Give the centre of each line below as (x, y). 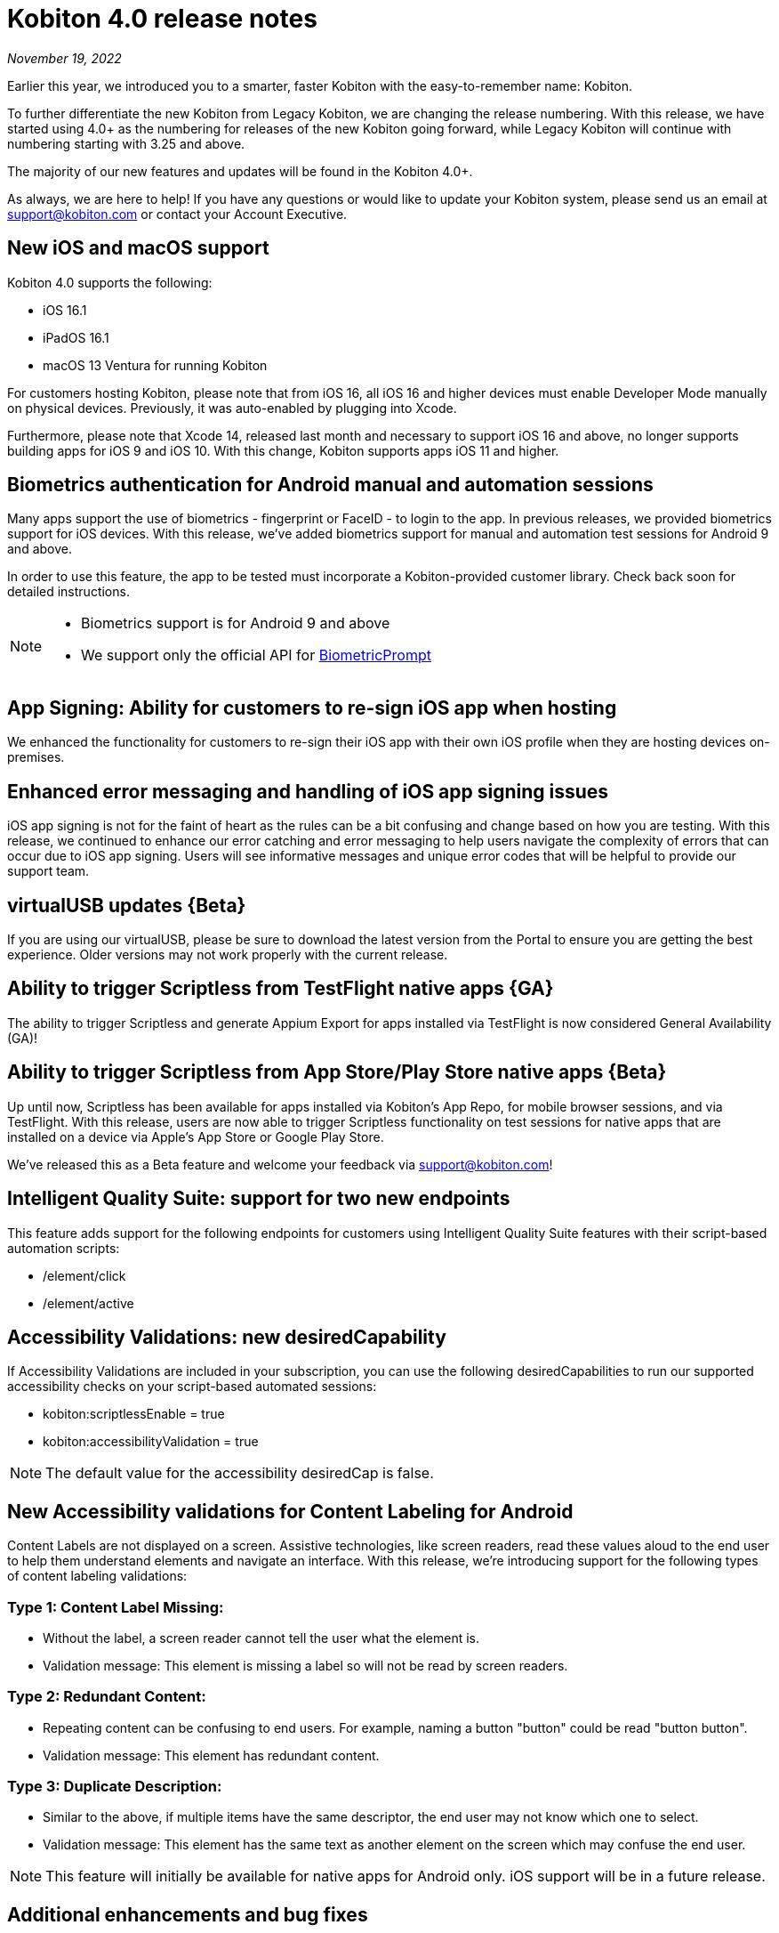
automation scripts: (64, 1248)
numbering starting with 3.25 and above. (126, 143)
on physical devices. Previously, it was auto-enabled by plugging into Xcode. (232, 408)
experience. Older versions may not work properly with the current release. (228, 954)
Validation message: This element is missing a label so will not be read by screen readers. (305, 1665)
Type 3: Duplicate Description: (115, 1787)
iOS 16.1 (65, 310)
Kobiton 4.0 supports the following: (110, 282)
